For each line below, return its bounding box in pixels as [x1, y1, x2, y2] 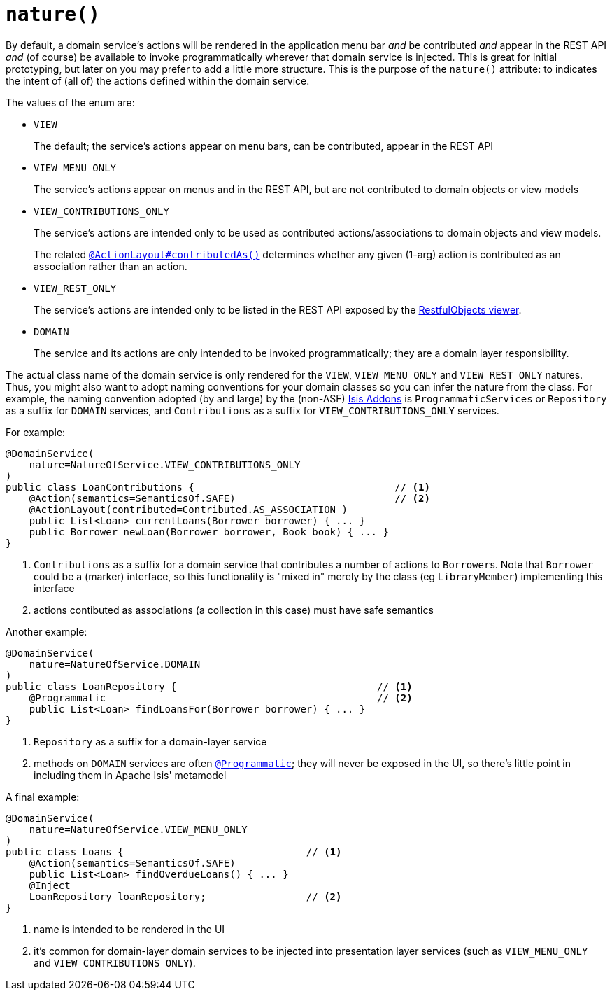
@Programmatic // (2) [29, 692, 413, 703]
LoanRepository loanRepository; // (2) [29, 890, 342, 902]
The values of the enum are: [6, 96, 135, 108]
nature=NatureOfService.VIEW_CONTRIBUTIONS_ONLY [29, 458, 301, 470]
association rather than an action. [34, 260, 187, 272]
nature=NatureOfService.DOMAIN [29, 658, 201, 670]
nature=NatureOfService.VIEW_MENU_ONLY [29, 823, 248, 835]
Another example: [6, 625, 87, 638]
